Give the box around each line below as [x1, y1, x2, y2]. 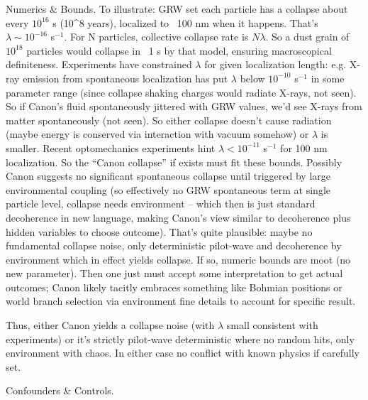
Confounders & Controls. [6, 383, 114, 398]
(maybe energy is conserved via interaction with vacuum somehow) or [6, 126, 309, 141]
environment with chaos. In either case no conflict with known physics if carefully [6, 345, 359, 360]
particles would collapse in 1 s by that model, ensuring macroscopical [26, 43, 332, 58]
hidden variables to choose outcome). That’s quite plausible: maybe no [6, 224, 313, 239]
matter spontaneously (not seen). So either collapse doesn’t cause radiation [6, 112, 332, 127]
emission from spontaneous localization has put [23, 70, 228, 85]
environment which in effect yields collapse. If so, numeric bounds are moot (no [6, 252, 351, 266]
